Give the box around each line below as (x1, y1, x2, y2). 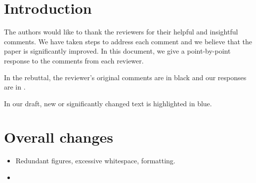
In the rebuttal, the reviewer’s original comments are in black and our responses (4, 72, 247, 82)
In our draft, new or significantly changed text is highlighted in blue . (4, 98, 212, 108)
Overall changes (4, 127, 113, 147)
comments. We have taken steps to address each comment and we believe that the (4, 36, 252, 46)
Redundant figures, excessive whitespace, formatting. (15, 155, 175, 166)
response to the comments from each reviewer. (4, 55, 144, 65)
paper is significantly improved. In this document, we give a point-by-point (4, 46, 231, 56)
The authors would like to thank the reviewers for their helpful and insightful (4, 27, 238, 37)
